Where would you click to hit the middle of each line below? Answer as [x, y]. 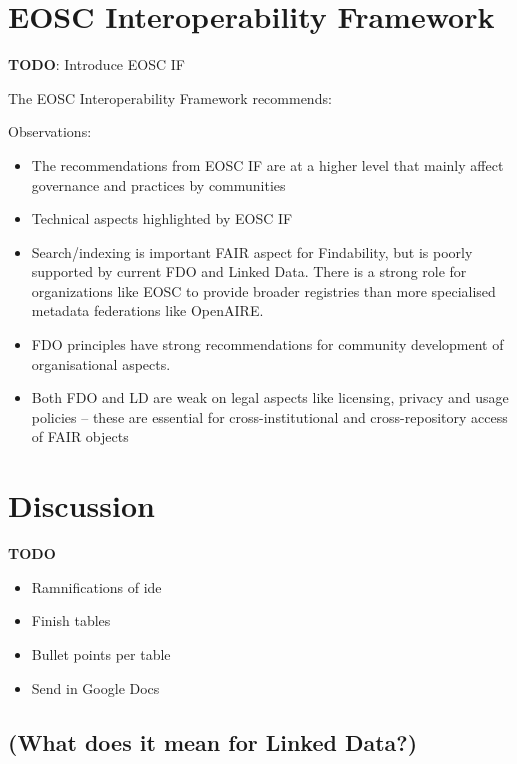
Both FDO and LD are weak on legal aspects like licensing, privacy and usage [270, 397]
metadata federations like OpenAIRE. [147, 310]
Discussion [81, 505]
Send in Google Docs [95, 687]
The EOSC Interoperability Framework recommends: [170, 97]
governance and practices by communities [158, 184]
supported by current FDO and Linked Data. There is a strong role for [249, 271]
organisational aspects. [101, 363]
